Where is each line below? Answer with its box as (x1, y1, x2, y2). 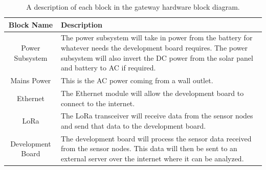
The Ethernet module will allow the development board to (60, 87, 244, 98)
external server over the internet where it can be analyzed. (60, 153, 244, 163)
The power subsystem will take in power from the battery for (60, 32, 253, 43)
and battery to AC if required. (60, 62, 156, 73)
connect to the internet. (60, 98, 135, 108)
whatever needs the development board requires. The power (60, 42, 248, 53)
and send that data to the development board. (60, 120, 206, 131)
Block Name (8, 19, 53, 30)
